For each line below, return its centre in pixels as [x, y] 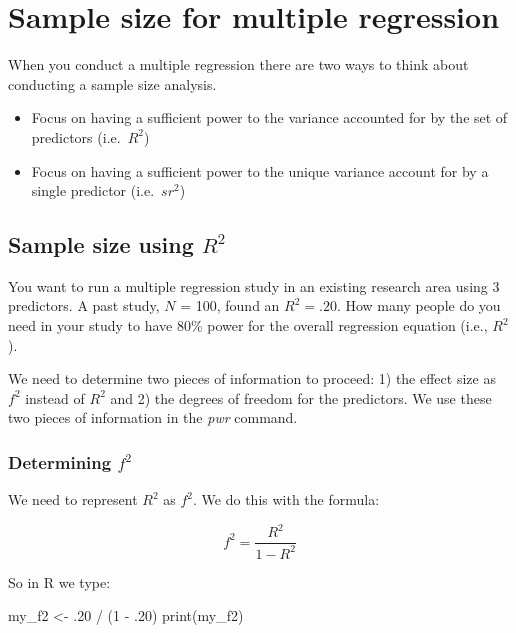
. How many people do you [418, 305]
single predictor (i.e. [93, 190]
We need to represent [73, 499]
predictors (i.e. [76, 136]
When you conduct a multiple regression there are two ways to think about [238, 64]
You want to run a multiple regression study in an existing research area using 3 [254, 285]
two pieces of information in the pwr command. [153, 417]
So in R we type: [59, 581]
